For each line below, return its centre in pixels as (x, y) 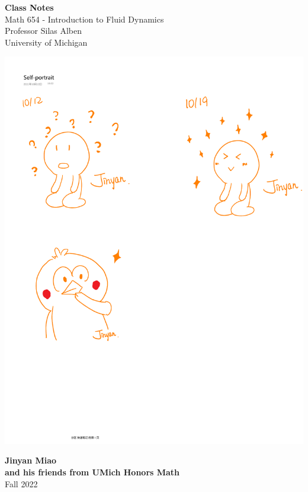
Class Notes (29, 7)
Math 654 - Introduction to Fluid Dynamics (84, 19)
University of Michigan (46, 42)
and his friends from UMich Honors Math (92, 472)
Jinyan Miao (31, 460)
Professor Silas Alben (44, 31)
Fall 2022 (21, 483)
